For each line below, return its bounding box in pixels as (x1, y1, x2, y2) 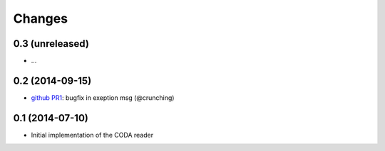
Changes (13, 11, 68, 26)
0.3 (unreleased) (13, 38, 89, 50)
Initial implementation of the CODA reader (31, 130, 153, 139)
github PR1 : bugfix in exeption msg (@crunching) (31, 93, 175, 102)
